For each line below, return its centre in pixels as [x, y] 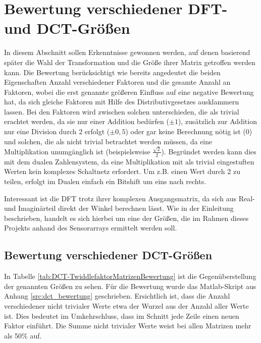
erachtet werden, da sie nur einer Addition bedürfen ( [87, 121]
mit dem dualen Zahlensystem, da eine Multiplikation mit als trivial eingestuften [129, 161]
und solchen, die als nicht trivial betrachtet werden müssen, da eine [108, 141]
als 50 [13, 335]
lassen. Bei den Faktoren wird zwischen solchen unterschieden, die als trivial [122, 111]
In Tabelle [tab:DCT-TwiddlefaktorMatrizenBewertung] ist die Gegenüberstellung [130, 276]
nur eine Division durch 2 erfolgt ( [57, 131]
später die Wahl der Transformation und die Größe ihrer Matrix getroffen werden [130, 62]
